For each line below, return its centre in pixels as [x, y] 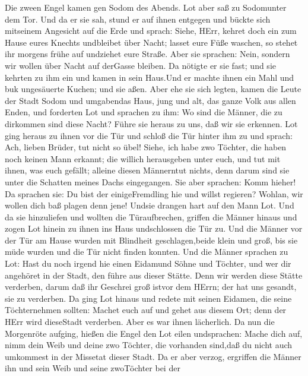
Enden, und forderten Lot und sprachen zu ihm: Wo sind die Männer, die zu [144, 112]
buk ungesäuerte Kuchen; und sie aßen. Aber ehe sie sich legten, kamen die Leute [153, 89]
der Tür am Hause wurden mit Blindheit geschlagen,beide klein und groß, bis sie [151, 240]
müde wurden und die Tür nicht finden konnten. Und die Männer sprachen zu [147, 252]
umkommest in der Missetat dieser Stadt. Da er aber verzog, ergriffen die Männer [153, 356]
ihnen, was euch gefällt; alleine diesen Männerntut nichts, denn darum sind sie [147, 170]
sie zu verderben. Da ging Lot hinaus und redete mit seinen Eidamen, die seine [148, 298]
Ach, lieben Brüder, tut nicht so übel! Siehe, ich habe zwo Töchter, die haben [146, 147]
